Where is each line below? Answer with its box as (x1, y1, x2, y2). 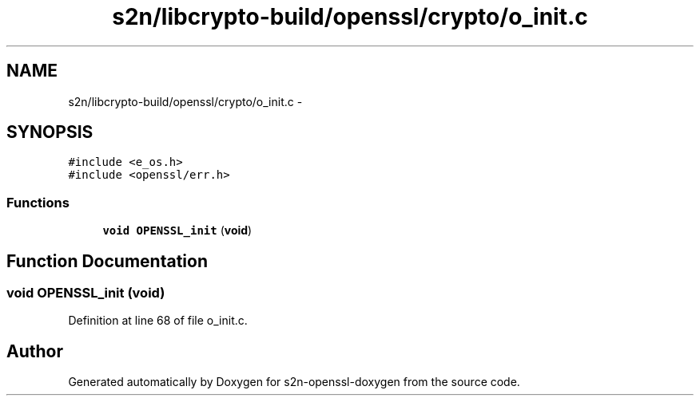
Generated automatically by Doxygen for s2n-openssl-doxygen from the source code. (68, 375, 520, 389)
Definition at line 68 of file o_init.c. (68, 313, 248, 328)
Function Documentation (6, 250, 208, 271)
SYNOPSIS (6, 122, 93, 143)
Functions (6, 194, 70, 211)
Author (6, 341, 63, 361)
